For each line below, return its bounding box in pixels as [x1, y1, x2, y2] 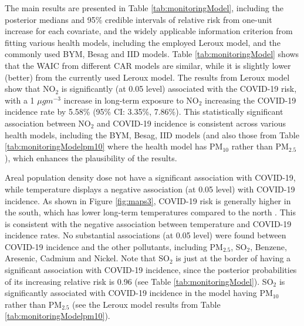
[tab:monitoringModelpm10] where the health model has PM [5, 140, 223, 152]
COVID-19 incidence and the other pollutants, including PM [5, 240, 223, 252]
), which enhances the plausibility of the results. [5, 151, 177, 164]
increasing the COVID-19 [205, 94, 296, 106]
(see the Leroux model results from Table [72, 298, 221, 310]
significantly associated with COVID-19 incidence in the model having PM [5, 287, 273, 299]
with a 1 [5, 94, 35, 106]
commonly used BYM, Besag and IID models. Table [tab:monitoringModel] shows [5, 48, 299, 60]
